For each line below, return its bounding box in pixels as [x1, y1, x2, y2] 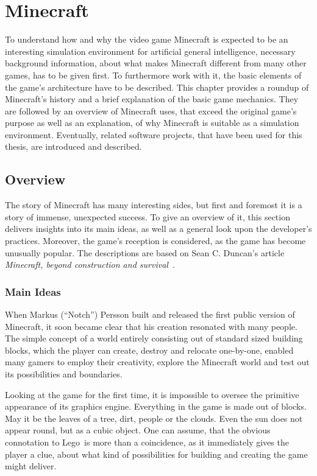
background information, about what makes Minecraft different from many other [5, 57, 307, 69]
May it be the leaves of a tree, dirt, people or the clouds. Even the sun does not [5, 411, 303, 424]
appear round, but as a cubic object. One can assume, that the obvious [5, 424, 271, 436]
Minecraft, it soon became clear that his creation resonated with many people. [5, 320, 297, 332]
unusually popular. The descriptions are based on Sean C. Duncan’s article [5, 246, 285, 259]
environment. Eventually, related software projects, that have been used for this [5, 128, 302, 141]
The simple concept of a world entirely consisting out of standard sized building [5, 332, 303, 345]
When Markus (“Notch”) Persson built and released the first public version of [5, 308, 295, 321]
